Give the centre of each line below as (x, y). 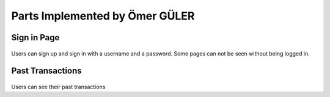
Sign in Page (35, 38)
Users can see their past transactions (58, 87)
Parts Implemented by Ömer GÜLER (103, 16)
